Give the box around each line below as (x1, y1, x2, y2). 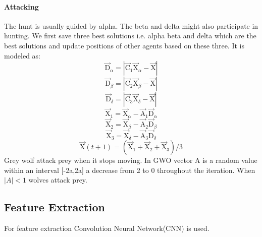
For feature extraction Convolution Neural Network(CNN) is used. (4, 223, 209, 233)
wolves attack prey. (28, 174, 87, 185)
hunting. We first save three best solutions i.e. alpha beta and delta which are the (4, 30, 256, 41)
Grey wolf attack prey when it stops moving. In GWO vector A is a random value (4, 155, 257, 165)
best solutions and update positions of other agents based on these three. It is (4, 40, 244, 50)
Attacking (4, 1, 39, 12)
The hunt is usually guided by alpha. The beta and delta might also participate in (4, 20, 258, 31)
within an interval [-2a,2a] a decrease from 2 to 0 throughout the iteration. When (4, 164, 255, 175)
